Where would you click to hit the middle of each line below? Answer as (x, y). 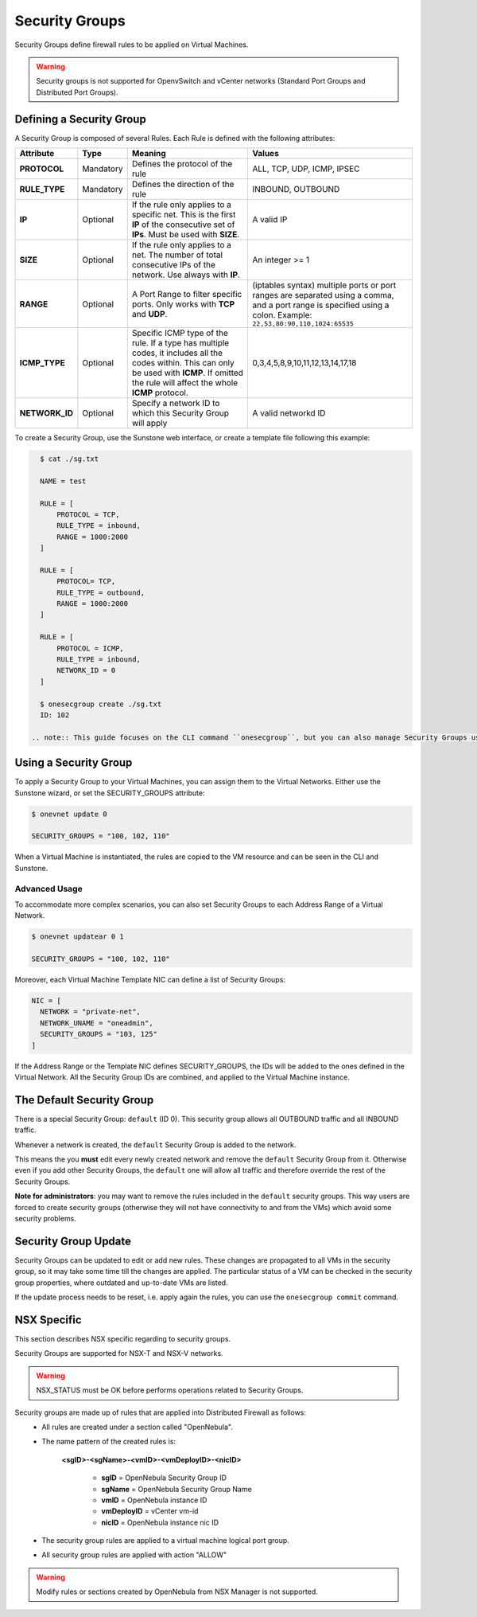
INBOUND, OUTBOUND (296, 189)
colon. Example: (282, 315)
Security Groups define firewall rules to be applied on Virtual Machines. (132, 45)
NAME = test (63, 481)
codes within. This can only (183, 363)
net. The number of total (177, 255)
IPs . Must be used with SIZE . (186, 235)
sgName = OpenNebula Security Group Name (176, 1489)
